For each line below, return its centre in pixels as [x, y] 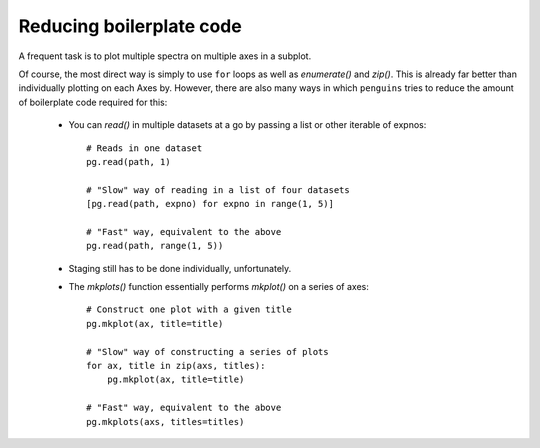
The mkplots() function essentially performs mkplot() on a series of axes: [218, 287]
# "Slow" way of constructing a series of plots [207, 351]
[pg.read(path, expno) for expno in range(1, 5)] [210, 204]
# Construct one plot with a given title [189, 309]
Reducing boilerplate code [130, 26]
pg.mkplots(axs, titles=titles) [165, 421]
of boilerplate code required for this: [93, 102]
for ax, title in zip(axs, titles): [176, 365]
